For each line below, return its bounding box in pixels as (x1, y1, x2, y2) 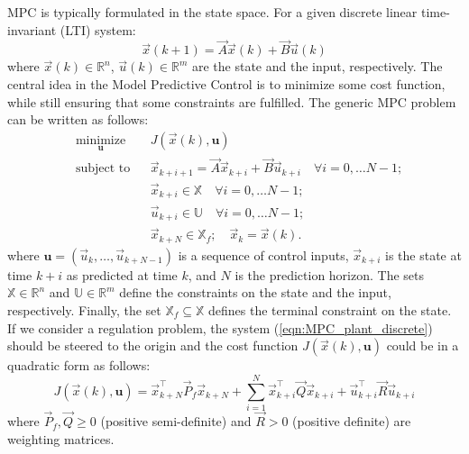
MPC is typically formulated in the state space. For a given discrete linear (7, 3, 418, 21)
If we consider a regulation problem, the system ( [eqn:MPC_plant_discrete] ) (7, 318, 433, 337)
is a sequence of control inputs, (178, 245, 349, 264)
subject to (75, 162, 131, 176)
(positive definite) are (292, 412, 411, 431)
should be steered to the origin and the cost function (7, 336, 299, 355)
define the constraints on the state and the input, (119, 283, 391, 302)
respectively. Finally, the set (7, 301, 161, 320)
